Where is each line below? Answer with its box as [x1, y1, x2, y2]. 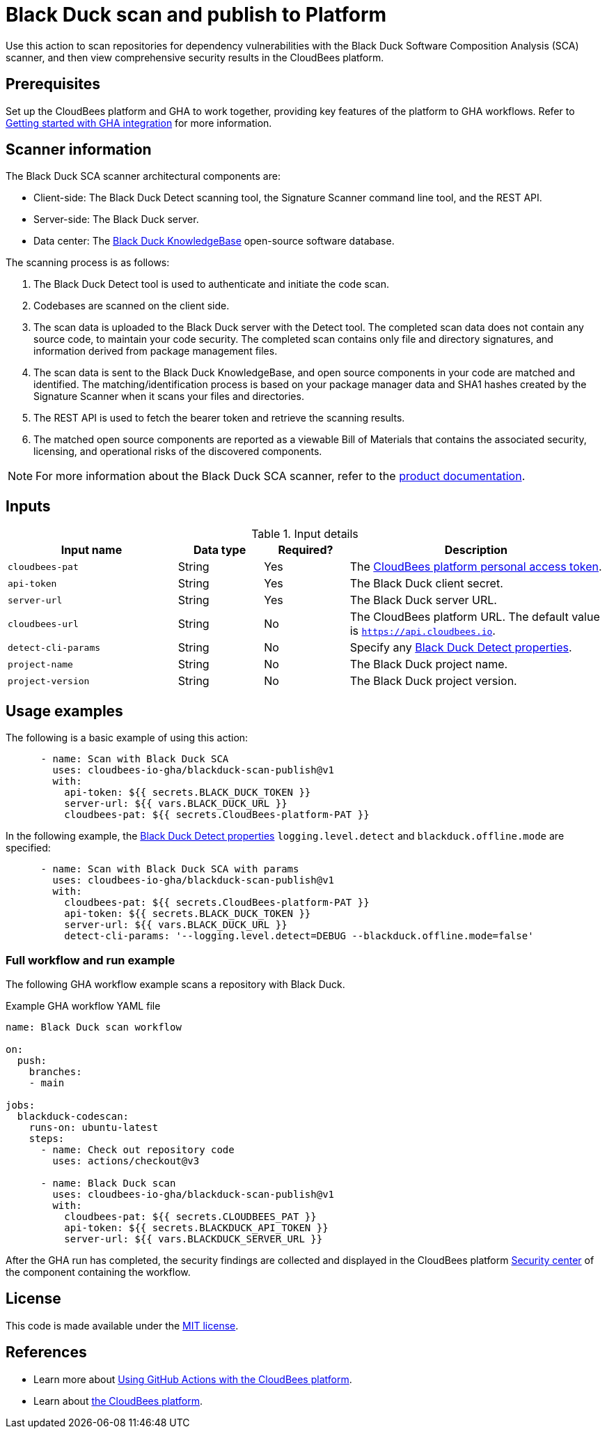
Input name [61, 543, 123, 557]
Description [444, 543, 508, 557]
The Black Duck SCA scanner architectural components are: [6, 170, 281, 183]
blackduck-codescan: [17, 1110, 129, 1122]
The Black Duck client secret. [349, 576, 503, 591]
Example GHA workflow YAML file [6, 999, 161, 1012]
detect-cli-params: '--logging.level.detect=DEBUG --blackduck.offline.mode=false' [64, 930, 534, 942]
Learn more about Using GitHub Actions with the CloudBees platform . [33, 1373, 352, 1385]
